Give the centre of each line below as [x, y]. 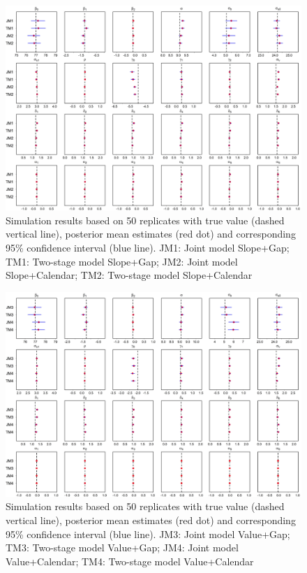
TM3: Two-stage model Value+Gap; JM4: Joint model [122, 547]
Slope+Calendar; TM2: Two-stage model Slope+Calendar [129, 275]
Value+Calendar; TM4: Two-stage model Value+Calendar [130, 561]
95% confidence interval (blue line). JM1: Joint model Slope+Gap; [148, 247]
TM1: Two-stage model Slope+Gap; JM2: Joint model [122, 261]
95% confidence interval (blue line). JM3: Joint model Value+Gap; [148, 534]
